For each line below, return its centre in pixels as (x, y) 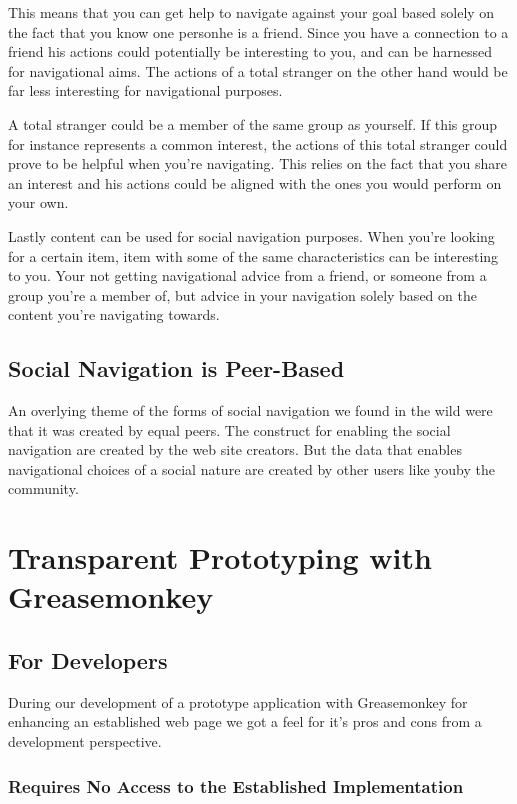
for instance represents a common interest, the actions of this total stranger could (258, 143)
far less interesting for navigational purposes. (145, 90)
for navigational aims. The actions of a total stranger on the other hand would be (258, 70)
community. (43, 488)
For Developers (88, 660)
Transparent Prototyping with (220, 557)
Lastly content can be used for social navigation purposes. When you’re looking (251, 235)
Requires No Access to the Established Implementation (236, 785)
